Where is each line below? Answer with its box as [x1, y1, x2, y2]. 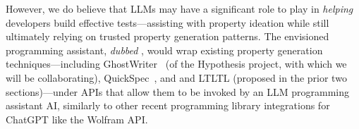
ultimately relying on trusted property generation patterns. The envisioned [6, 29, 329, 44]
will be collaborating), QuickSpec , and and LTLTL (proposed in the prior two [6, 70, 347, 85]
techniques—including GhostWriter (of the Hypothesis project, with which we [6, 56, 347, 71]
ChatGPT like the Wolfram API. [6, 111, 148, 126]
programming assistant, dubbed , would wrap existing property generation [6, 42, 323, 57]
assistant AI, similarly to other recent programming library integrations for [6, 98, 330, 113]
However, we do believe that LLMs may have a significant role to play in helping [6, 1, 353, 16]
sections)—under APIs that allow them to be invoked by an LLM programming [6, 84, 350, 99]
